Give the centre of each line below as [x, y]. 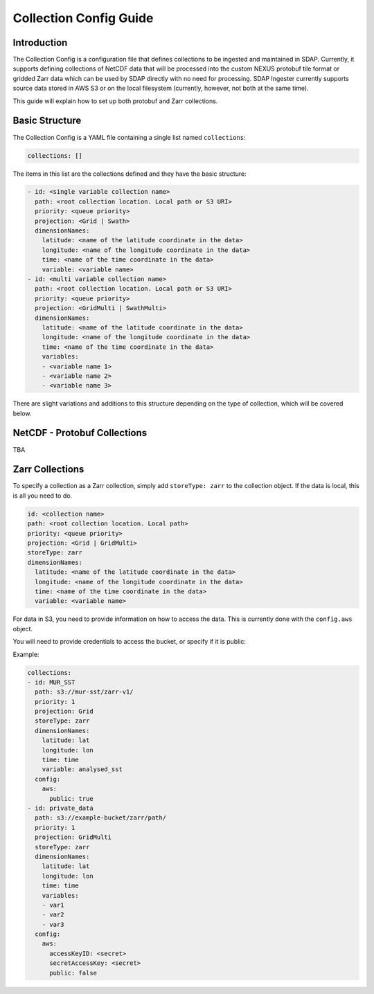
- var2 [53, 915]
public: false [73, 973]
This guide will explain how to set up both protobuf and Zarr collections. [115, 101]
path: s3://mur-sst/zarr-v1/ [84, 692]
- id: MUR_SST [51, 682]
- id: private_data [60, 808]
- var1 [53, 905]
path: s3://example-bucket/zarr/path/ [100, 818]
